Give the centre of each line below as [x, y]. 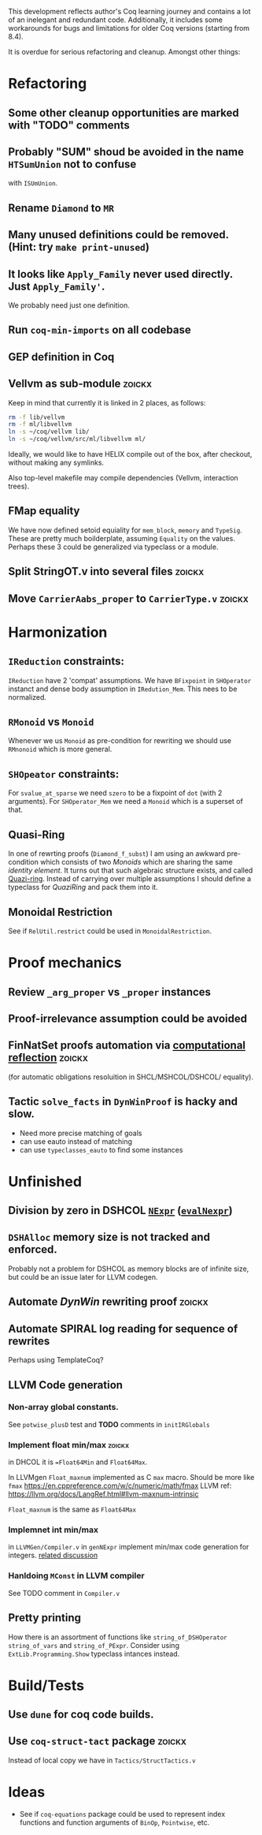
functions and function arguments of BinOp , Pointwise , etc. [114, 1822]
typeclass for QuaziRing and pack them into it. [83, 888]
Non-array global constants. [64, 1407]
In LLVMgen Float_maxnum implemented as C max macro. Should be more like [131, 1478]
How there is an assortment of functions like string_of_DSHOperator [118, 1637]
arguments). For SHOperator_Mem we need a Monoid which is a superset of [126, 802]
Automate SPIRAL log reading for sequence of [123, 1329]
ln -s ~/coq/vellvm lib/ [49, 432]
